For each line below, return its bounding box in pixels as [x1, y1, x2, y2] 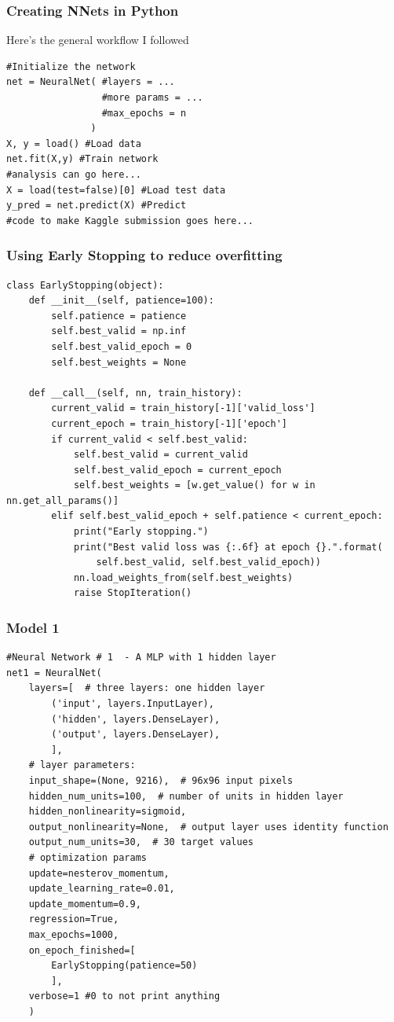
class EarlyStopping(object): [6, 279, 164, 291]
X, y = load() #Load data [6, 138, 141, 149]
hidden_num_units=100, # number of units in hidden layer [28, 790, 344, 802]
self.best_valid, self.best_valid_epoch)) [96, 557, 321, 568]
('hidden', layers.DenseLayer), [51, 713, 221, 725]
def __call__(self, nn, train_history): [28, 387, 243, 399]
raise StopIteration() [73, 587, 192, 599]
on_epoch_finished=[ [28, 944, 136, 956]
